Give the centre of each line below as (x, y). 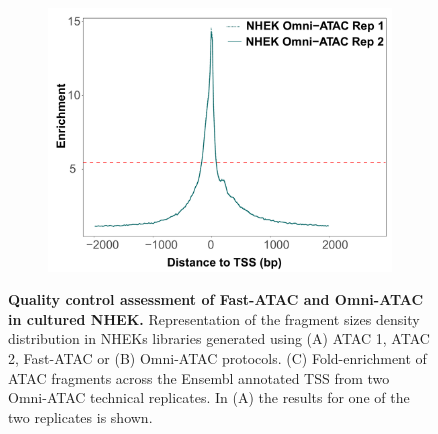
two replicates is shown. (80, 416)
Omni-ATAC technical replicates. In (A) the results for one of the (209, 397)
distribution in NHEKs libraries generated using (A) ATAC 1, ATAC (219, 338)
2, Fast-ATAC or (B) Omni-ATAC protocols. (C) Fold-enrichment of (217, 358)
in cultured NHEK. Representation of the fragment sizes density (214, 318)
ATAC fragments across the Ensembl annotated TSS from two (199, 377)
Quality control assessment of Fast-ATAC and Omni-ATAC (216, 299)
